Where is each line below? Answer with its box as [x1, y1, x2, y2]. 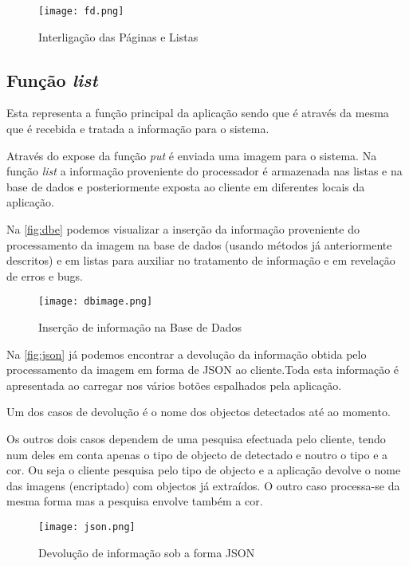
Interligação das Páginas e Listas [38, 28, 199, 45]
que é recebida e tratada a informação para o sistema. [6, 120, 269, 137]
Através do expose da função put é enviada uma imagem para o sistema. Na [6, 147, 377, 163]
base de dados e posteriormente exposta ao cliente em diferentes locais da [6, 178, 365, 195]
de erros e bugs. [6, 267, 83, 284]
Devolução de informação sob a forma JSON [38, 544, 255, 560]
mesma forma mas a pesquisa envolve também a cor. [6, 493, 263, 509]
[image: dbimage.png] [38, 296, 153, 308]
